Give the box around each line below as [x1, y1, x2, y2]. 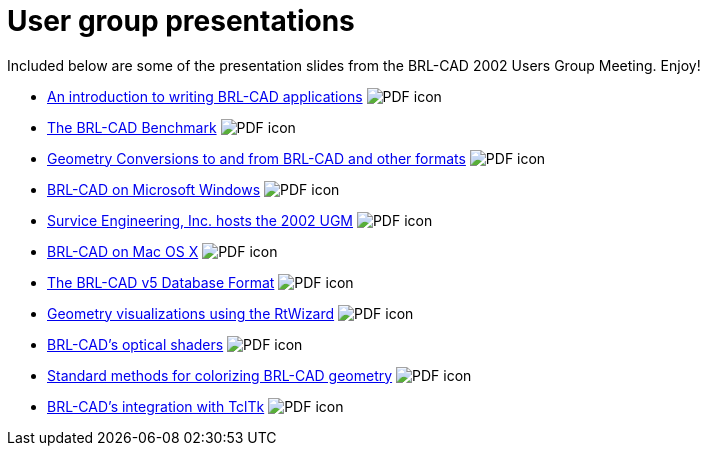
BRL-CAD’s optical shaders [47, 335, 224, 353]
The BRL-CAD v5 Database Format [47, 273, 275, 291]
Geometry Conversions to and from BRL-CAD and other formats [47, 149, 466, 167]
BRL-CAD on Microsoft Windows [47, 180, 261, 198]
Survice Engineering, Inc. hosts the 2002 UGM [47, 211, 353, 229]
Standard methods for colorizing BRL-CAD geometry [47, 366, 393, 384]
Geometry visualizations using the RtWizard [47, 304, 335, 322]
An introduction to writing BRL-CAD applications [47, 87, 363, 105]
